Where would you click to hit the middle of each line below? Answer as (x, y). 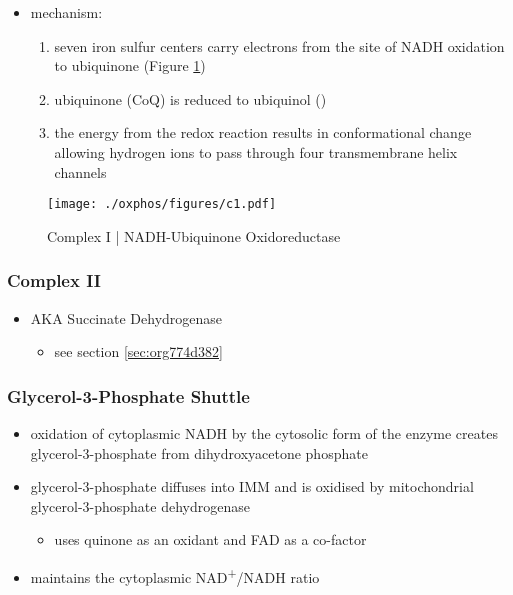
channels (80, 171)
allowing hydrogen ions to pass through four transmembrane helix (256, 151)
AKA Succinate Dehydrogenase (126, 317)
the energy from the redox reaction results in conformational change (263, 132)
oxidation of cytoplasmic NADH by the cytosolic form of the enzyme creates (264, 433)
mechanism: (66, 12)
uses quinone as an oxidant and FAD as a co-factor (210, 539)
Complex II (54, 280)
